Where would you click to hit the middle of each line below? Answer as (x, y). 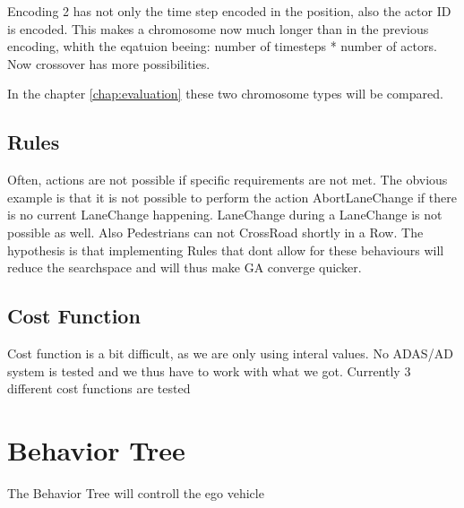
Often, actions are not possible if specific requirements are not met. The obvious (228, 180)
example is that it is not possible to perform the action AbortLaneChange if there (232, 197)
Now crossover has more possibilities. (109, 63)
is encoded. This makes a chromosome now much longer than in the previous (218, 28)
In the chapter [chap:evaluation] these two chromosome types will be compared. (225, 94)
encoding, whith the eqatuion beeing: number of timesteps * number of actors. (222, 46)
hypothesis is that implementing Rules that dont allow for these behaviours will (226, 250)
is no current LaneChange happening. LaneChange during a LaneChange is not (225, 215)
